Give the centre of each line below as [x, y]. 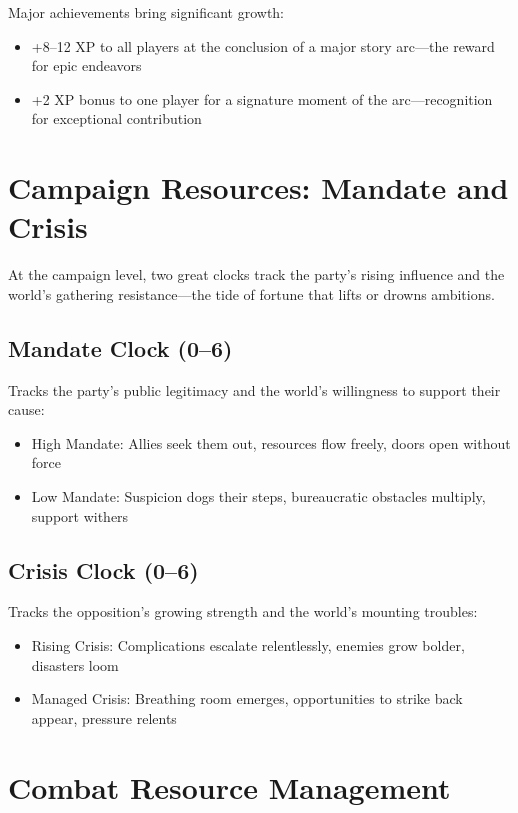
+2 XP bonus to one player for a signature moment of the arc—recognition [262, 98]
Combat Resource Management [229, 786]
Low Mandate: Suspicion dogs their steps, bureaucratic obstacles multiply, [258, 496]
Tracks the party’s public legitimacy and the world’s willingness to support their [254, 389]
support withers [80, 515]
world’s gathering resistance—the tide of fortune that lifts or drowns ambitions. [251, 293]
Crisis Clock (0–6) [103, 569]
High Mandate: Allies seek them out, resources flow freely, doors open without [271, 442]
